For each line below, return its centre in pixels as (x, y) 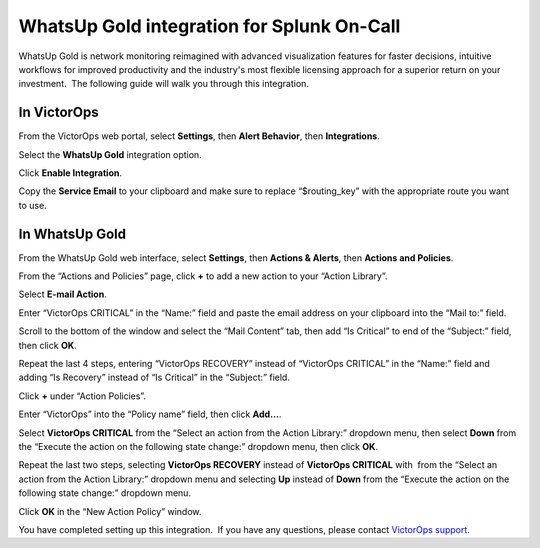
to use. (32, 205)
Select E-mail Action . (62, 294)
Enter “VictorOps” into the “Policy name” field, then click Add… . (150, 414)
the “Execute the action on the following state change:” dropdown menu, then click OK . (198, 446)
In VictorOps (58, 112)
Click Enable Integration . (70, 173)
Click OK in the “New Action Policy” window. (110, 511)
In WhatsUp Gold (72, 233)
